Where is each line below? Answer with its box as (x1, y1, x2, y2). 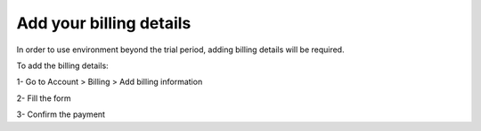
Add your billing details (16, 13, 192, 33)
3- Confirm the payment (16, 109, 106, 119)
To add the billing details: (16, 60, 109, 71)
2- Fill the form (16, 93, 71, 104)
